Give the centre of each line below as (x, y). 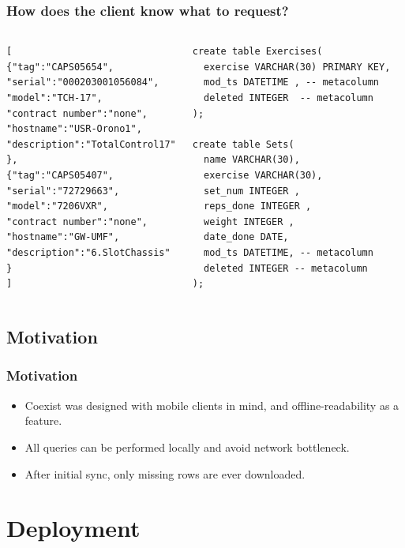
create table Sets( (243, 144)
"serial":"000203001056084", (83, 83)
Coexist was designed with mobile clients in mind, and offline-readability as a (212, 405)
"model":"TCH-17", (54, 98)
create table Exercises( (257, 52)
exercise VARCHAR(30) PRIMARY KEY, (297, 67)
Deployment (73, 528)
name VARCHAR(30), (252, 160)
